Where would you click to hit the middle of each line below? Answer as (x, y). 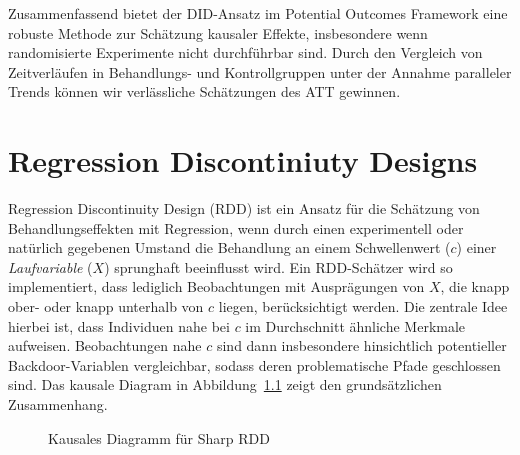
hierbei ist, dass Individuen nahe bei (119, 325)
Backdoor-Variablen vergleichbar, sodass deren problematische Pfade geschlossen (254, 364)
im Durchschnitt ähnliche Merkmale (355, 325)
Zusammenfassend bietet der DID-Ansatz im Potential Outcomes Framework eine (258, 13)
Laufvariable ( (50, 266)
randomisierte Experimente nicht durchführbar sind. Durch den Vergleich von (245, 52)
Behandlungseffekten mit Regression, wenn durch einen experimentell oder (236, 227)
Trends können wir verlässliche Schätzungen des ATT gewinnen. (204, 91)
